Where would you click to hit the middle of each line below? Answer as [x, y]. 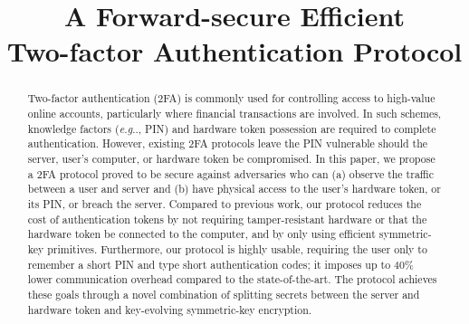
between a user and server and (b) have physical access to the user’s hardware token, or [234, 189]
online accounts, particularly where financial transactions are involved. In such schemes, [234, 114]
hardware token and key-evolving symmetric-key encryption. [170, 309]
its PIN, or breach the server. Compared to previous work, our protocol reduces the [225, 203]
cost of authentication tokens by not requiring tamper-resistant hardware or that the [227, 219]
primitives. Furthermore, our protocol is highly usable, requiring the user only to [237, 248]
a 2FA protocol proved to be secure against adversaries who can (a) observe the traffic [231, 173]
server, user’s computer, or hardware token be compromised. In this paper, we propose [231, 158]
